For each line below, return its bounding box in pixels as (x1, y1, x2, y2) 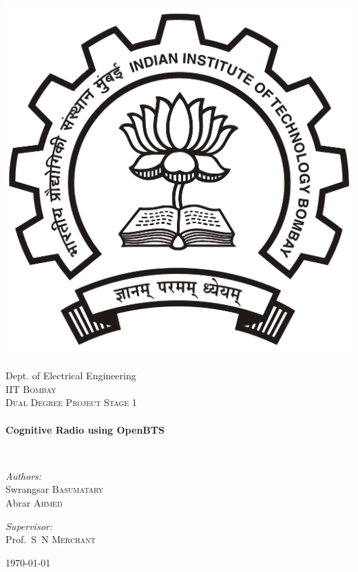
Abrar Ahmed (6, 495, 63, 509)
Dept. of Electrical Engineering (6, 368, 136, 383)
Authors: (6, 468, 42, 483)
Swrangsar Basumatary (6, 482, 104, 496)
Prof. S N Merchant (6, 532, 96, 547)
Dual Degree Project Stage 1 (6, 395, 137, 410)
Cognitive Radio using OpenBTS (6, 422, 165, 436)
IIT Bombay (6, 381, 56, 396)
